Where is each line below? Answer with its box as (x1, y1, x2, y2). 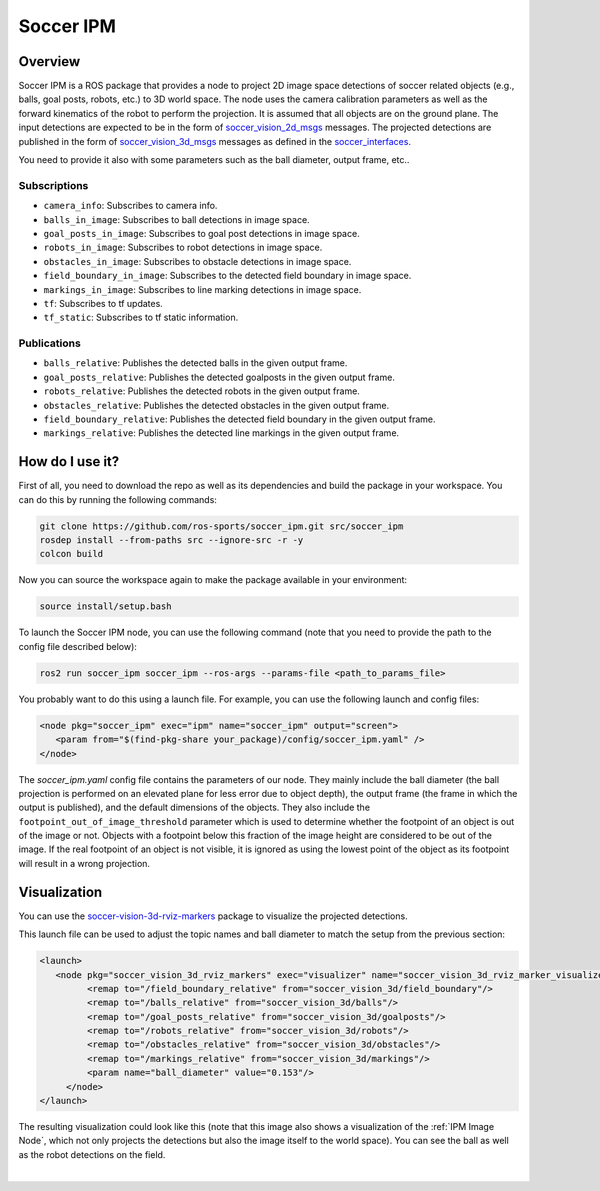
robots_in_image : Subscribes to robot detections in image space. (43, 241, 323, 254)
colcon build (39, 548, 104, 560)
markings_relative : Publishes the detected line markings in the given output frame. (43, 427, 400, 439)
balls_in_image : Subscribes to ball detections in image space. (43, 213, 310, 225)
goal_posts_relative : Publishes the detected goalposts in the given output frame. (43, 371, 395, 383)
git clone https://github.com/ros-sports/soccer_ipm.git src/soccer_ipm (39, 520, 404, 532)
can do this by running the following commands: (18, 493, 217, 505)
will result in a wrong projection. (18, 857, 150, 869)
